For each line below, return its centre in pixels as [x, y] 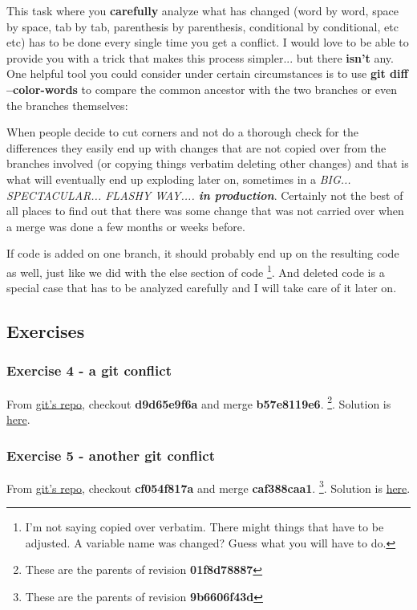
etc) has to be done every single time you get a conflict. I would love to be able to [208, 42]
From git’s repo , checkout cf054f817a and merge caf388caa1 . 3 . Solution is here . [208, 486]
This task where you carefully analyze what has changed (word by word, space [202, 10]
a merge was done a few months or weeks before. [126, 226]
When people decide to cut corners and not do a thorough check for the [182, 132]
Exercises [46, 331]
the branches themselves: [67, 105]
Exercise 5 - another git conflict [111, 455]
